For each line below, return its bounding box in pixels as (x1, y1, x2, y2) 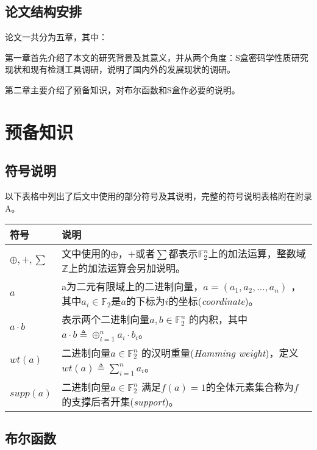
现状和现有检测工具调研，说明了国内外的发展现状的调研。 (5, 63, 235, 76)
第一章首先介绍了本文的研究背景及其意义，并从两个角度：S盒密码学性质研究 (5, 51, 308, 63)
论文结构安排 (5, 2, 82, 21)
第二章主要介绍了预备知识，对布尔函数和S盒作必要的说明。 (5, 83, 240, 96)
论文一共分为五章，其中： (5, 30, 107, 43)
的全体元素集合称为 (205, 379, 294, 394)
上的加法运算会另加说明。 (68, 261, 185, 276)
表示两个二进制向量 (62, 312, 150, 327)
